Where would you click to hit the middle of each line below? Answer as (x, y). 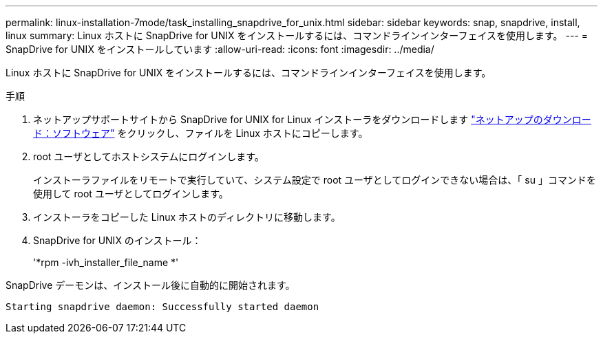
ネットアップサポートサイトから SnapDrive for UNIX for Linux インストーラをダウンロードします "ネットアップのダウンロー (312, 119)
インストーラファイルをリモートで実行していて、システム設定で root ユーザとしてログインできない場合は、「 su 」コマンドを (315, 180)
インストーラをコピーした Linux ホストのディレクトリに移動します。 (187, 217)
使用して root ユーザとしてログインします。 (131, 194)
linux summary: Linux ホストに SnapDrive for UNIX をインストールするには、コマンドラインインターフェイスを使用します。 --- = (297, 35)
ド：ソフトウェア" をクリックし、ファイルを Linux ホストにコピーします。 (201, 133)
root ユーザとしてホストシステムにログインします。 (149, 156)
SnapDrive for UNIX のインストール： (117, 240)
